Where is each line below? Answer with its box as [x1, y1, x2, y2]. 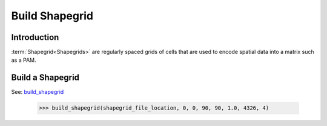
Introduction [11, 32, 59, 42]
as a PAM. [11, 56, 36, 64]
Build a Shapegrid [11, 73, 80, 83]
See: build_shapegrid [11, 88, 64, 96]
